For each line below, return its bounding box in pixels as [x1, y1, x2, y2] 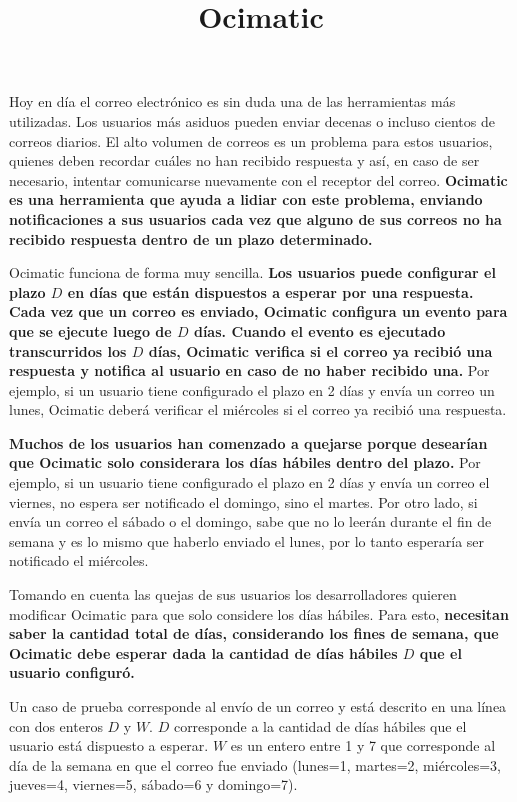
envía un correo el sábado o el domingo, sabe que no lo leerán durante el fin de [9, 511, 492, 532]
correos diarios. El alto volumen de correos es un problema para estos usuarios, [9, 130, 493, 151]
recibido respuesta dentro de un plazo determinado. [9, 228, 373, 249]
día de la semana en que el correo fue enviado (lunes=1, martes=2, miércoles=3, [9, 754, 501, 775]
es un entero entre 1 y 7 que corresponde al [230, 735, 496, 756]
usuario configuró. [9, 662, 135, 683]
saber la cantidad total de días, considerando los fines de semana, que [9, 623, 499, 644]
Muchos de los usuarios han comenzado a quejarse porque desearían [9, 432, 488, 453]
